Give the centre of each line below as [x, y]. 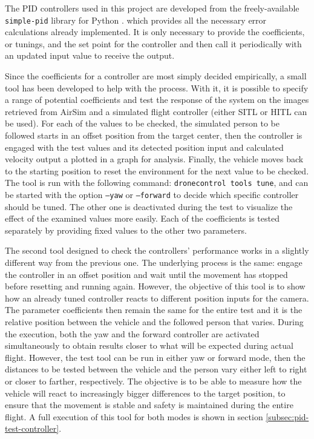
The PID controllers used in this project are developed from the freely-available [152, 8]
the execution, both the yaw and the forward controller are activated [132, 333]
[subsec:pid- [287, 416]
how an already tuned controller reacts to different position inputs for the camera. [157, 298]
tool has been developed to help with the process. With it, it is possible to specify [157, 87]
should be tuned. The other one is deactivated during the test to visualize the [149, 206]
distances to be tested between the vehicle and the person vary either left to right [156, 369]
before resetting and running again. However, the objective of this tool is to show [155, 286]
